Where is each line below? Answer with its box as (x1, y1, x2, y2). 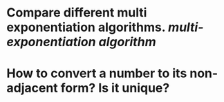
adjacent (6, 81, 58, 96)
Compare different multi (6, 5, 147, 21)
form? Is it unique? (60, 81, 170, 96)
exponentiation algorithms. (6, 19, 166, 35)
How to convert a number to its (6, 65, 187, 81)
